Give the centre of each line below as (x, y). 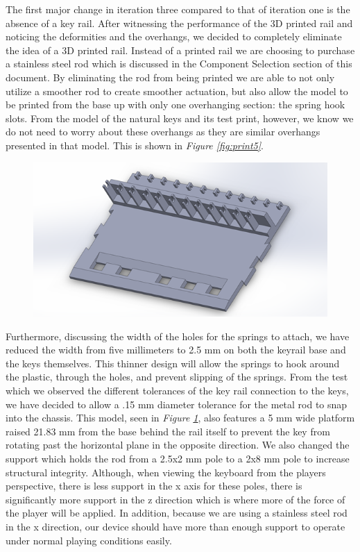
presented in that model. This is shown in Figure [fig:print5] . (135, 145)
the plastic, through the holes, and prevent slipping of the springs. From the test (177, 377)
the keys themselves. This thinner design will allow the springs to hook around (173, 363)
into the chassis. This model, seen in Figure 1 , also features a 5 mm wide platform (180, 418)
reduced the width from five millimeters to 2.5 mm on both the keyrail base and (176, 350)
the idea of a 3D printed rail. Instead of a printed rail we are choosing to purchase (180, 50)
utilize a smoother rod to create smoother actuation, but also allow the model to (177, 91)
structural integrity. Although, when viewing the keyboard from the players (166, 472)
